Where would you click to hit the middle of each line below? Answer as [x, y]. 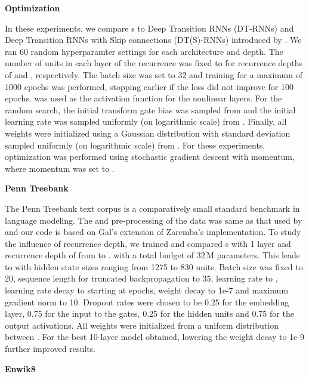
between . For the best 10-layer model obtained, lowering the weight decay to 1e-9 [154, 337]
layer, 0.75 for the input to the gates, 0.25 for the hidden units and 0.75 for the [149, 313]
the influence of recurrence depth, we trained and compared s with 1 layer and [148, 243]
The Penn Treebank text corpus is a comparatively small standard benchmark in [152, 208]
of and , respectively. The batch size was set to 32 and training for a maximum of [154, 74]
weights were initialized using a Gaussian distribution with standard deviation [148, 133]
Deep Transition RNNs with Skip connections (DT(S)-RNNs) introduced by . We [153, 40]
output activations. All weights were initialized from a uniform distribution [142, 325]
